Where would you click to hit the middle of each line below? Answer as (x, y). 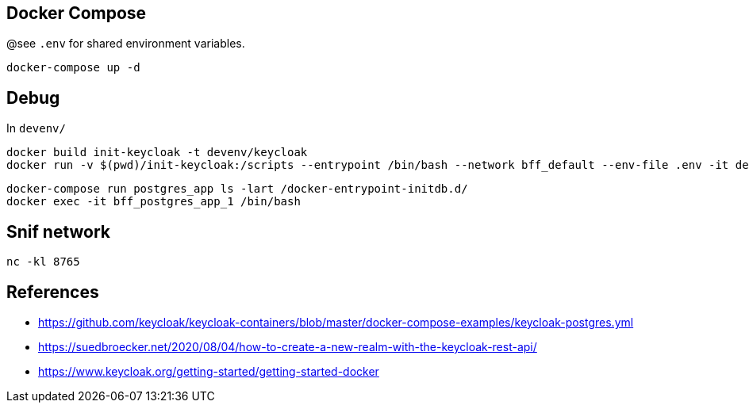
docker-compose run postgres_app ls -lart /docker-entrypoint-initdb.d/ (237, 189)
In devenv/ (36, 128)
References (53, 292)
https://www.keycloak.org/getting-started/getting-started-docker (209, 371)
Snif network (59, 231)
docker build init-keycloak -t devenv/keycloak (157, 153)
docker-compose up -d (73, 68)
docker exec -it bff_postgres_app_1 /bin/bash (154, 202)
